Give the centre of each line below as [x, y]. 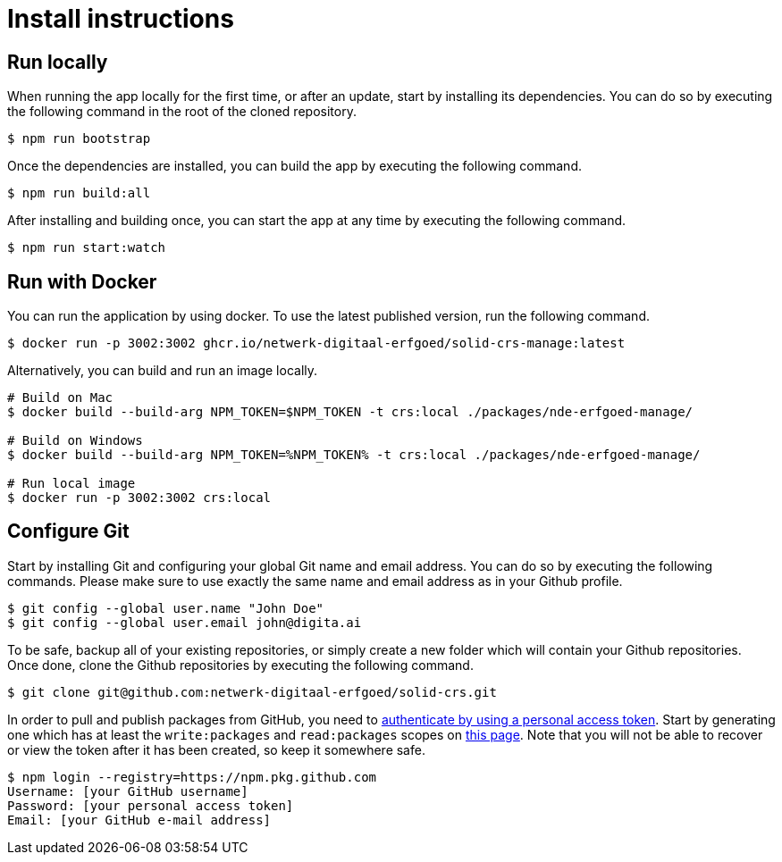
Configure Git [68, 531]
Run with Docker [82, 281]
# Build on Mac [60, 398]
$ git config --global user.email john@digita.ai [185, 622]
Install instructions [121, 19]
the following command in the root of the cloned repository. [182, 112]
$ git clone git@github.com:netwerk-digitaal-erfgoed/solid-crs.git [252, 692]
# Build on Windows [75, 441]
